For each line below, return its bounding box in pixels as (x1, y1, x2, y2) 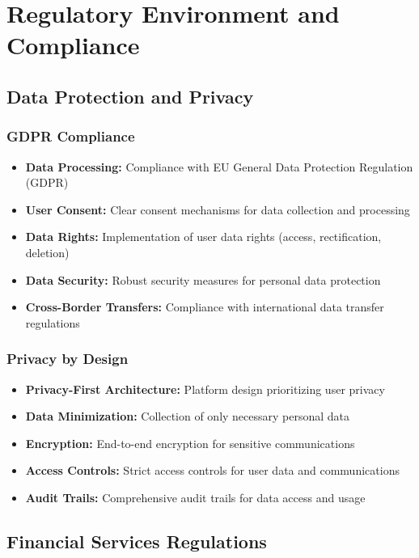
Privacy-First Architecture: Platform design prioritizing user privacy (25, 380, 385, 397)
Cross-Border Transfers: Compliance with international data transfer (25, 298, 384, 315)
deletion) (25, 243, 70, 260)
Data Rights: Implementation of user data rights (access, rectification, (25, 228, 382, 245)
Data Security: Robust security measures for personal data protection (25, 271, 381, 288)
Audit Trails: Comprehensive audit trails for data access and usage (25, 488, 366, 505)
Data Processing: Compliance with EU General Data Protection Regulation (25, 158, 413, 175)
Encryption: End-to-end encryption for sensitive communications (25, 434, 355, 451)
